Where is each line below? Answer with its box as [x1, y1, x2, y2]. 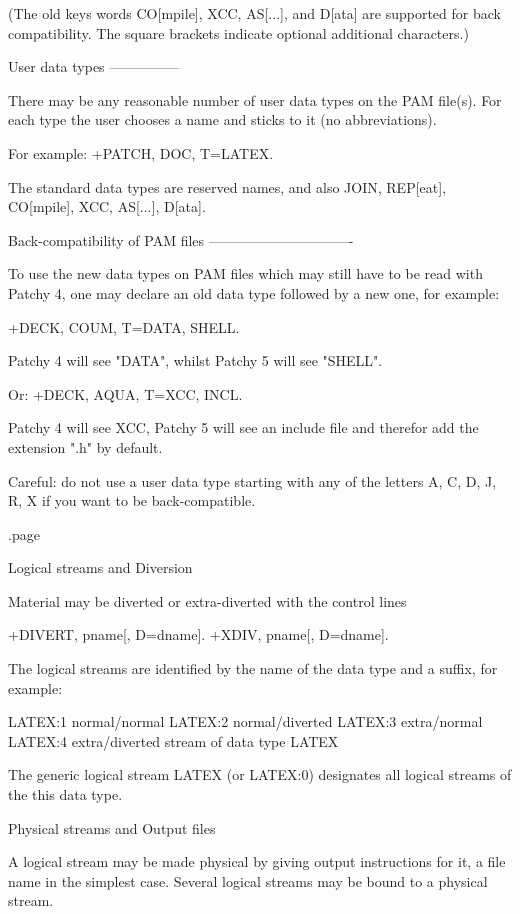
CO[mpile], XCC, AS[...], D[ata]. [8, 196, 206, 217]
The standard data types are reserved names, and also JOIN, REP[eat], [8, 176, 447, 197]
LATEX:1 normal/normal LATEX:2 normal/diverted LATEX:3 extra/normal [8, 711, 483, 732]
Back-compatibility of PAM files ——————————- [8, 229, 354, 250]
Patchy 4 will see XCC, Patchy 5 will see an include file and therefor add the [8, 417, 479, 438]
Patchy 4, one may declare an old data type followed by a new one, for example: [8, 282, 500, 303]
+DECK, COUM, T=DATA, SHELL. [8, 316, 240, 337]
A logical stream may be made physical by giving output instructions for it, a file [8, 851, 506, 872]
